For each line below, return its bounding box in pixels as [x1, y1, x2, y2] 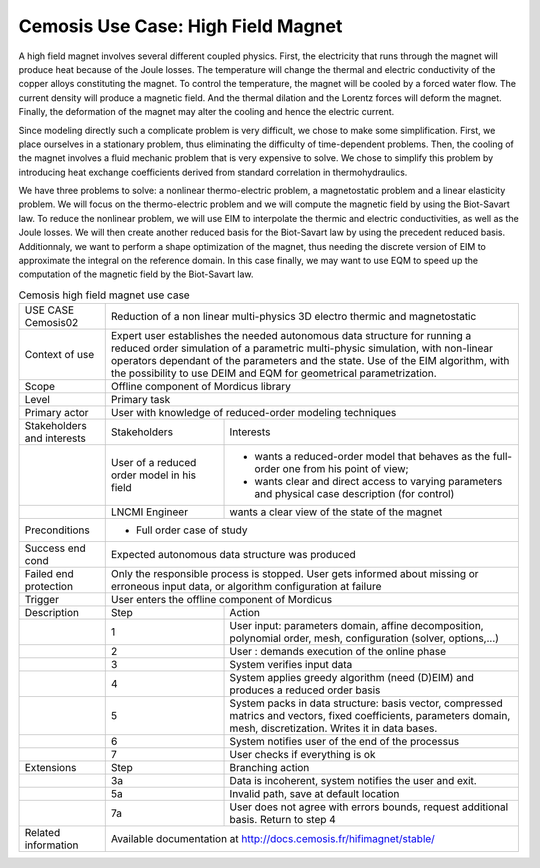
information [24, 838, 79, 852]
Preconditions [24, 523, 90, 537]
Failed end [24, 567, 74, 581]
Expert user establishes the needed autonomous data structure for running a [110, 329, 472, 343]
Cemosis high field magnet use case [18, 288, 190, 302]
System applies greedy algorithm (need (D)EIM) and [229, 671, 475, 685]
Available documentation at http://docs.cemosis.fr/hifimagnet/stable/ [110, 832, 435, 846]
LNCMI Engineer [110, 505, 189, 519]
